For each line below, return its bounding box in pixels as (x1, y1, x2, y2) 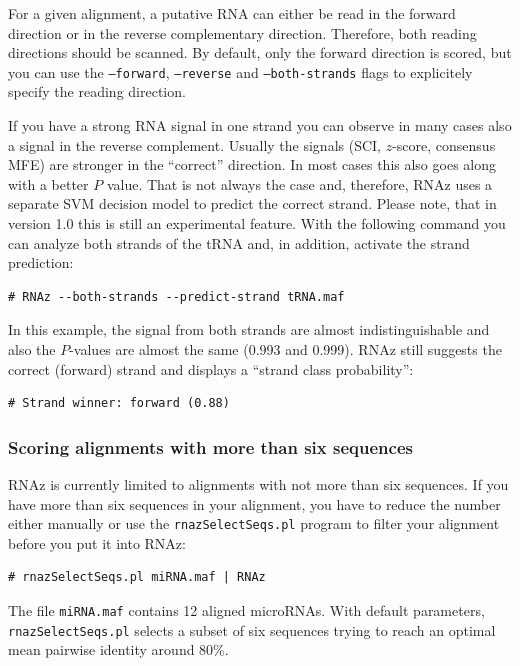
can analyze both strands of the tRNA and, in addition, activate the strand (8, 232, 470, 253)
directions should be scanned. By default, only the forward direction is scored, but (8, 42, 512, 63)
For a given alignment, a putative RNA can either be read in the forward (8, 3, 456, 23)
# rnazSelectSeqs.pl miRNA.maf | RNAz (8, 570, 266, 585)
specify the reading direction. (8, 81, 186, 102)
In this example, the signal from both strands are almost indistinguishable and (8, 319, 490, 340)
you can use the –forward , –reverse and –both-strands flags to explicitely (8, 61, 473, 82)
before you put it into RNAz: (8, 532, 186, 553)
